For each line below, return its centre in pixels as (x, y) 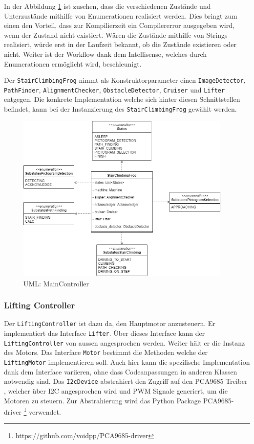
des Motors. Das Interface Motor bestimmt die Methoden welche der (106, 352)
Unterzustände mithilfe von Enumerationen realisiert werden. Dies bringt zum (121, 15)
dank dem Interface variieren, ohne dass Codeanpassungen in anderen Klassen (121, 371)
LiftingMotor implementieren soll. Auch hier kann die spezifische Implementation (127, 362)
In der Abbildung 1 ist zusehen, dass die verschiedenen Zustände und (107, 6)
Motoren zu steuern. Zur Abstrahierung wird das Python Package (103, 400)
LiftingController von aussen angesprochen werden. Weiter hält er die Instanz (125, 342)
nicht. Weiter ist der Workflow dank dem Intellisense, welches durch (106, 54)
